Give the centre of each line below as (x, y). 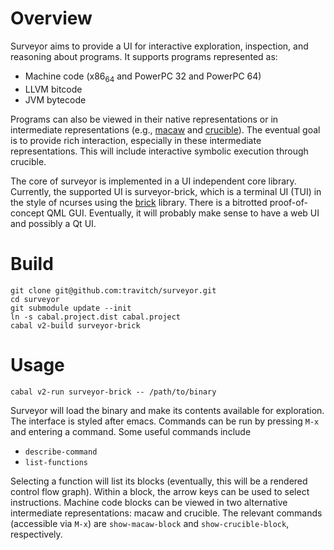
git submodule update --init (71, 308)
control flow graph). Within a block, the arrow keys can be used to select (160, 491)
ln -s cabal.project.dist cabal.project (96, 317)
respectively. (36, 534)
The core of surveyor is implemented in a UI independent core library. (153, 181)
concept (27, 213)
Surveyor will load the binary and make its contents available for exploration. (167, 410)
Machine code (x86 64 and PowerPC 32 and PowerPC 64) (143, 77)
